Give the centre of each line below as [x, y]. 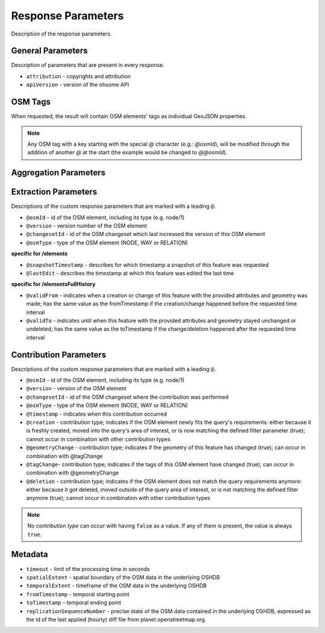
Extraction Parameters [54, 192]
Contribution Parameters [59, 354]
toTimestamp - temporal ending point [74, 603]
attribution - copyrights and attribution [78, 76]
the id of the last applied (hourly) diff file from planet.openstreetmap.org [116, 619]
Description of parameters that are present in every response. [88, 65]
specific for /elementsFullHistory [53, 284]
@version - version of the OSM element [76, 388]
